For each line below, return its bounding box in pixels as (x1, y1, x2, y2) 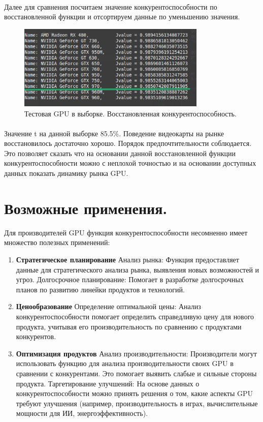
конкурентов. (16, 331, 56, 342)
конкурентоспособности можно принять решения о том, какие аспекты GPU (16, 388, 253, 399)
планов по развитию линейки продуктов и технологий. (16, 284, 185, 294)
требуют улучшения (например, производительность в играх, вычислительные (16, 398, 258, 408)
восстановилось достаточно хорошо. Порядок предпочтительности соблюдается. (4, 138, 252, 148)
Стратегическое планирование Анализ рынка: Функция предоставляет (16, 254, 239, 264)
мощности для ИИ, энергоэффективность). (16, 408, 148, 418)
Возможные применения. (4, 197, 168, 218)
